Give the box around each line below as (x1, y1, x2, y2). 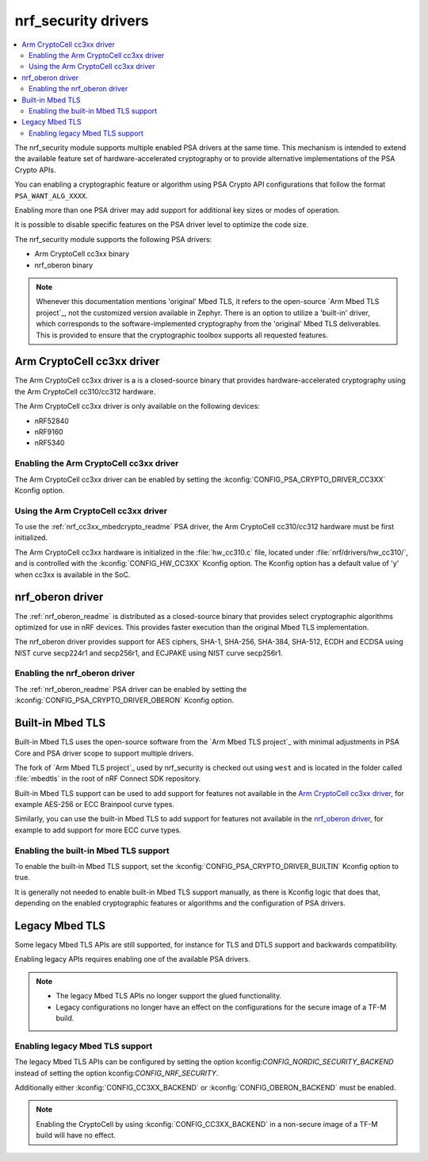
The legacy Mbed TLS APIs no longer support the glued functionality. (55, 991, 282, 1001)
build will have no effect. (36, 1131, 117, 1140)
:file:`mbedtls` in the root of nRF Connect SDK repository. (14, 774, 201, 783)
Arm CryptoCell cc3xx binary (34, 249, 130, 259)
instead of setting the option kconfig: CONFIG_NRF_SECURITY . (14, 1068, 219, 1078)
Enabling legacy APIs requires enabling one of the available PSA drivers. (14, 955, 250, 964)
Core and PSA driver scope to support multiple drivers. (14, 748, 194, 758)
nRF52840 (34, 416, 69, 425)
